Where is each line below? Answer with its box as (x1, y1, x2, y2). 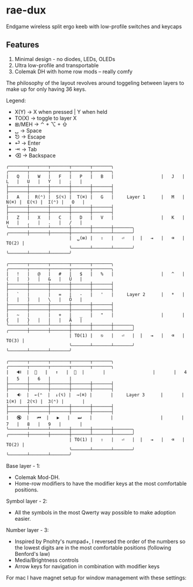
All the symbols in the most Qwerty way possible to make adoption (14, 508, 176, 516)
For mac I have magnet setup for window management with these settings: (6, 574, 187, 581)
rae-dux (6, 4, 46, 17)
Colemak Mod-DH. (14, 473, 60, 481)
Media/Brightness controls (14, 557, 79, 564)
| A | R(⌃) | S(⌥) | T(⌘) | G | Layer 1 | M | (6, 194, 185, 200)
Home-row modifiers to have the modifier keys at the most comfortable (14, 480, 187, 487)
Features (6, 40, 39, 50)
